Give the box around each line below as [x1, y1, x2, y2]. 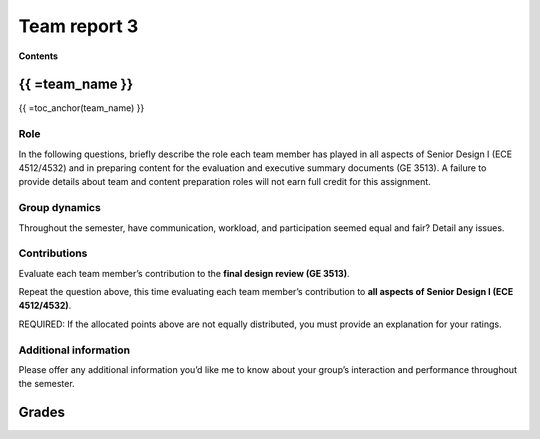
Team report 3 [18, 15, 139, 37]
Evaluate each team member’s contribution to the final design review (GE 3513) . [18, 267, 350, 279]
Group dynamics [18, 201, 102, 215]
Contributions [18, 246, 88, 260]
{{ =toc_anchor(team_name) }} [18, 102, 145, 114]
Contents [18, 50, 59, 62]
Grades [18, 404, 65, 421]
